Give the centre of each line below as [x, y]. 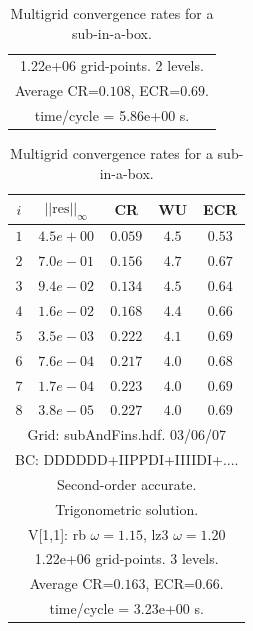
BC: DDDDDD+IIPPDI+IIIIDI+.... [127, 459]
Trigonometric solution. [127, 508]
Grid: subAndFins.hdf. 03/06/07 [126, 434]
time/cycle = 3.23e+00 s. [126, 608]
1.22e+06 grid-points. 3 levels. [126, 558]
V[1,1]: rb [56, 533]
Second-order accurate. [127, 483]
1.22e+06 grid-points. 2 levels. [112, 65]
